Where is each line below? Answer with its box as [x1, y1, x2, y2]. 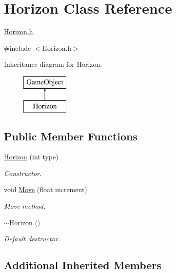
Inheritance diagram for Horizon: [4, 59, 102, 69]
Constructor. [4, 168, 42, 178]
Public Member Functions [4, 129, 137, 144]
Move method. [4, 201, 46, 211]
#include [4, 42, 31, 53]
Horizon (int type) [4, 152, 59, 162]
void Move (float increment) [4, 184, 87, 195]
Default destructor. [4, 234, 60, 244]
